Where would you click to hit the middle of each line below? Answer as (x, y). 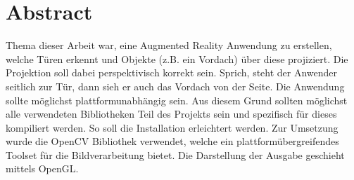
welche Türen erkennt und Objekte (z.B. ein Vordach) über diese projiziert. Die (177, 58)
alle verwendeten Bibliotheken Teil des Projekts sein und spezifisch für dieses (171, 114)
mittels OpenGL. (42, 168)
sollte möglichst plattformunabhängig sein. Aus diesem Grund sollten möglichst (177, 100)
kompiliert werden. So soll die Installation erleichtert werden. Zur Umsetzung (172, 127)
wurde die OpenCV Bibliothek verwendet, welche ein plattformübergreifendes (172, 141)
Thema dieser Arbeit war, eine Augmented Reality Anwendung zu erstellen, (169, 45)
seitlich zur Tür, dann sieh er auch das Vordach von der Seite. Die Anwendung (175, 86)
